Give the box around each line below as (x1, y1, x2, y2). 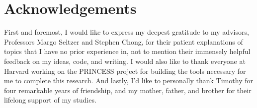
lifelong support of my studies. (4, 95, 96, 105)
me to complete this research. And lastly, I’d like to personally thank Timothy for (4, 75, 253, 86)
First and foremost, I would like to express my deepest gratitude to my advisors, (4, 27, 249, 37)
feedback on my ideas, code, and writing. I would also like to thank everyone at (4, 55, 246, 66)
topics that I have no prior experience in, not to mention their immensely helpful (4, 46, 251, 56)
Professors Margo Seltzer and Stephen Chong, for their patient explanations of (4, 36, 243, 47)
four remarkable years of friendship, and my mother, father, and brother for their (4, 85, 252, 95)
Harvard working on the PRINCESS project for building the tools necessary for (4, 65, 246, 76)
